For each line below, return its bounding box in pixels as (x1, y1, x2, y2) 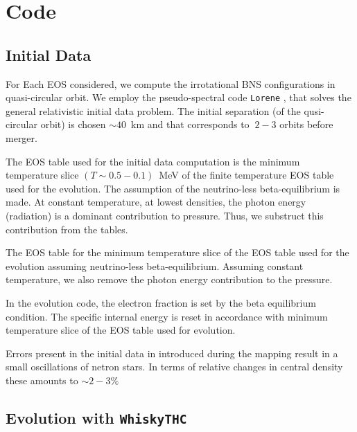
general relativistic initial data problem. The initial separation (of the (6, 103, 301, 118)
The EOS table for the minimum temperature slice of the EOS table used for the (6, 245, 349, 260)
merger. (6, 131, 37, 145)
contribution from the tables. (6, 222, 128, 236)
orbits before (279, 117, 333, 132)
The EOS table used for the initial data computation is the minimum (6, 154, 300, 168)
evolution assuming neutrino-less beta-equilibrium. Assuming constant (6, 258, 304, 273)
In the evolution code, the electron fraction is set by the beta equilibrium (6, 295, 316, 309)
